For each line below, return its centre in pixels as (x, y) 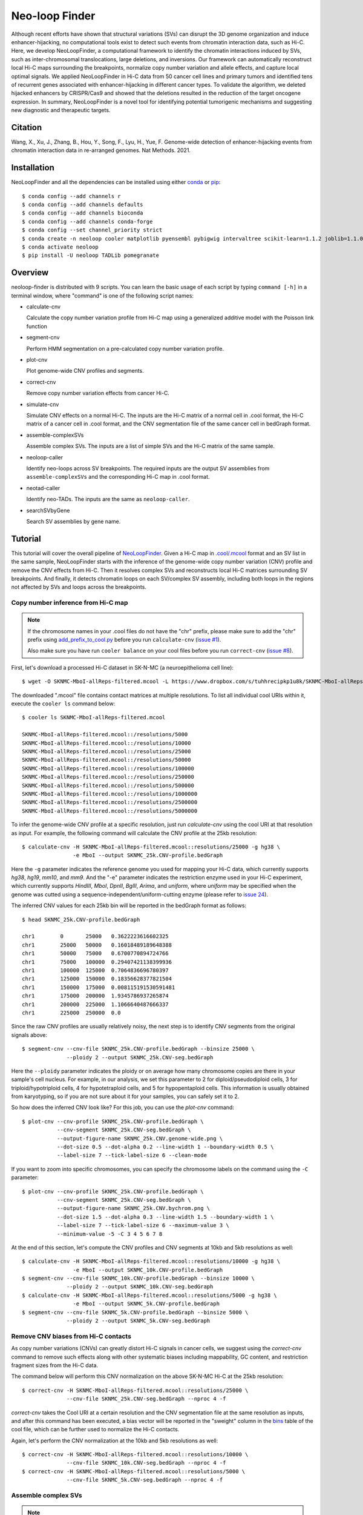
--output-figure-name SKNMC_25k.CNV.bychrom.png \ (133, 1208)
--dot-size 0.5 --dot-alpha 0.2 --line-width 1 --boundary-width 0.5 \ (165, 1147)
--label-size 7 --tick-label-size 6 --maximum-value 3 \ (143, 1225)
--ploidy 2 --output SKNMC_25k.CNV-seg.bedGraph (140, 1057)
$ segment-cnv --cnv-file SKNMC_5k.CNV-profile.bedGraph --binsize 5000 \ (135, 1312)
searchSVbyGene (48, 510)
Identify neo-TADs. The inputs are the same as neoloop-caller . (108, 499)
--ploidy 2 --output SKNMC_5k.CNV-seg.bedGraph (139, 1321)
